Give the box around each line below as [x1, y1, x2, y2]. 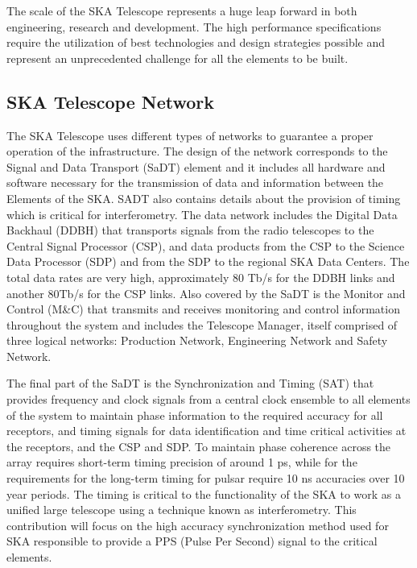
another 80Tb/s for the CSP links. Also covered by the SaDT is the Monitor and [6, 284, 406, 301]
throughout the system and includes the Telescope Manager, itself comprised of [6, 316, 398, 333]
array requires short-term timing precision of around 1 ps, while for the [6, 454, 357, 471]
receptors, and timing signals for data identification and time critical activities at [6, 422, 407, 439]
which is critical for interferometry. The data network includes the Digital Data [6, 205, 398, 222]
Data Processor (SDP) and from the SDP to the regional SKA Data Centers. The [6, 253, 410, 270]
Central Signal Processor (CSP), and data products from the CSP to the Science [6, 237, 405, 254]
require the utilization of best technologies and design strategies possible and [6, 34, 386, 51]
